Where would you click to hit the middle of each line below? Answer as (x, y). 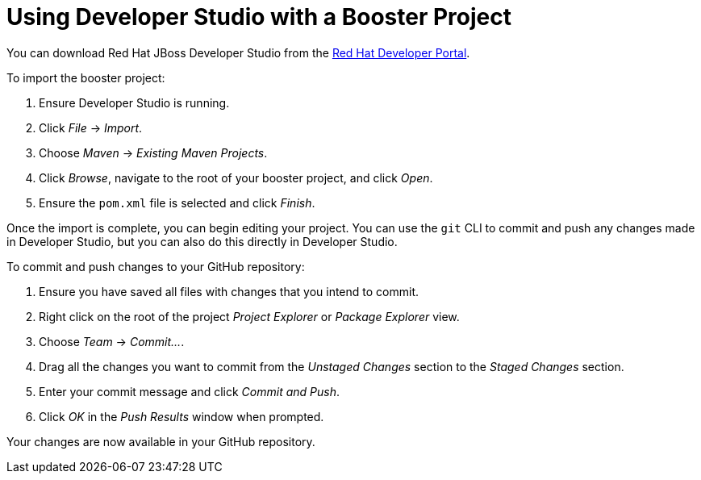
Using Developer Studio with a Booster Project (259, 17)
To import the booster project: (86, 77)
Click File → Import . (91, 127)
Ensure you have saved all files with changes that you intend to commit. (229, 291)
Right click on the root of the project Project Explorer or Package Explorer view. (249, 316)
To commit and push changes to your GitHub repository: (156, 266)
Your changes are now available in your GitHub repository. (161, 441)
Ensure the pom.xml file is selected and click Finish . (177, 202)
